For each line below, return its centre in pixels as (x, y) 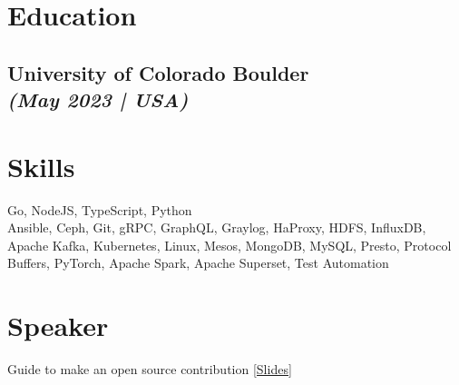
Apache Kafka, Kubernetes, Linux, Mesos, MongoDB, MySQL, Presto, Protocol (229, 245)
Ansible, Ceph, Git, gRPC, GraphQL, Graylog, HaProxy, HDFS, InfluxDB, (217, 227)
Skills (41, 166)
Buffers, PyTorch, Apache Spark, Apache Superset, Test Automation (198, 263)
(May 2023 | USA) (98, 99)
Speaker (58, 326)
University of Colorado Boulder (158, 72)
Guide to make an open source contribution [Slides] (150, 369)
